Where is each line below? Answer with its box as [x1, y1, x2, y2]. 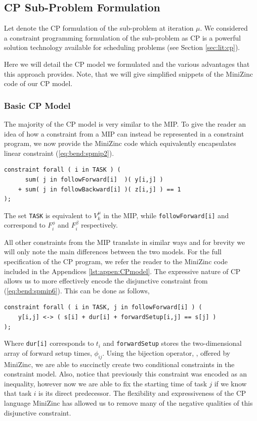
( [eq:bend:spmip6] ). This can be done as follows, [4, 285, 150, 295]
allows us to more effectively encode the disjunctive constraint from [4, 276, 208, 286]
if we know [214, 378, 247, 388]
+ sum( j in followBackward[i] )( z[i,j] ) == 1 [18, 186, 181, 193]
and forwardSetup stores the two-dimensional [103, 338, 242, 348]
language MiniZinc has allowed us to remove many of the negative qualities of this [4, 397, 253, 408]
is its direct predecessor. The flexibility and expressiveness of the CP [38, 388, 246, 398]
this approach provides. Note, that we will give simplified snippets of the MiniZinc [4, 68, 253, 79]
